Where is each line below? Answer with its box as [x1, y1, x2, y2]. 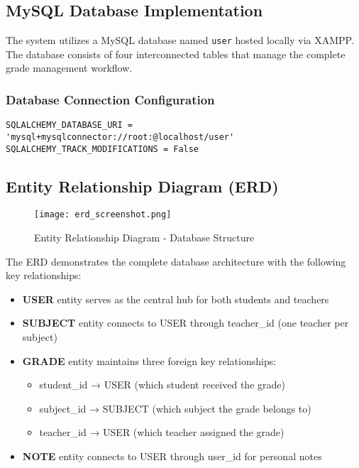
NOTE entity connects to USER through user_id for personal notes [22, 449, 322, 464]
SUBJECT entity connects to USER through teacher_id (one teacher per [22, 315, 349, 330]
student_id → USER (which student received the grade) [39, 377, 285, 392]
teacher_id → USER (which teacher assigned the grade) [39, 425, 285, 440]
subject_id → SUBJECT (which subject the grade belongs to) [39, 401, 311, 415]
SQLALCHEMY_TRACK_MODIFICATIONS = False [6, 143, 199, 154]
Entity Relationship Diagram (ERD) [6, 175, 279, 197]
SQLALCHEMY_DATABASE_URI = [6, 120, 133, 131]
